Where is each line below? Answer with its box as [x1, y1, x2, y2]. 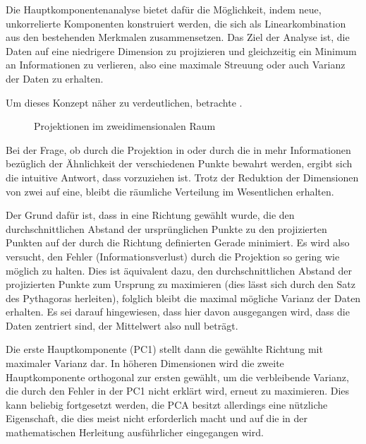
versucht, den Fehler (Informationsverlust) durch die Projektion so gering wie [6, 248, 340, 263]
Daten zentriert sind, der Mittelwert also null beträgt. [6, 318, 238, 332]
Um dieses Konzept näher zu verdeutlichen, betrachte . [6, 95, 243, 109]
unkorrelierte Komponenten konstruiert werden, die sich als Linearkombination [6, 16, 346, 30]
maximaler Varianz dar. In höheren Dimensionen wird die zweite [6, 356, 284, 371]
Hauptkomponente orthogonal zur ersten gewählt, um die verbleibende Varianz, [6, 369, 349, 384]
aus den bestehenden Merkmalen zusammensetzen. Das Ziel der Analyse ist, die [6, 30, 350, 44]
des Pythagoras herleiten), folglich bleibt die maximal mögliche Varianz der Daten [6, 290, 361, 305]
